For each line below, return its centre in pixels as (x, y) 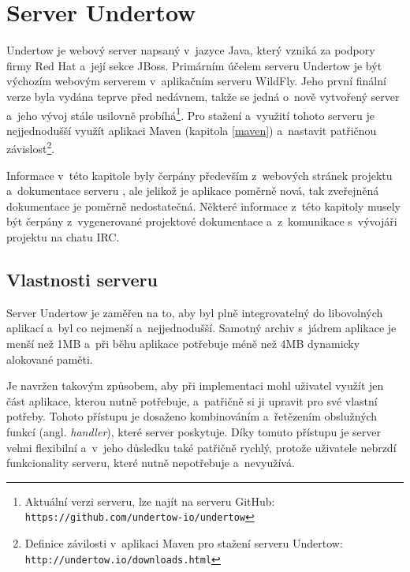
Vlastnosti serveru (82, 279)
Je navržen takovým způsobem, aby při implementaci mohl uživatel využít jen (195, 385)
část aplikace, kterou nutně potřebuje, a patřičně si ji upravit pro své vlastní (192, 400)
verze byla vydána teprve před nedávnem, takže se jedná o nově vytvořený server (203, 96)
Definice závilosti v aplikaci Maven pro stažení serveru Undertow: (184, 542)
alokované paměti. (50, 359)
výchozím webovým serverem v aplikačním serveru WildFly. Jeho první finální (196, 81)
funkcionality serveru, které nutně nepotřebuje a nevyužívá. (151, 463)
